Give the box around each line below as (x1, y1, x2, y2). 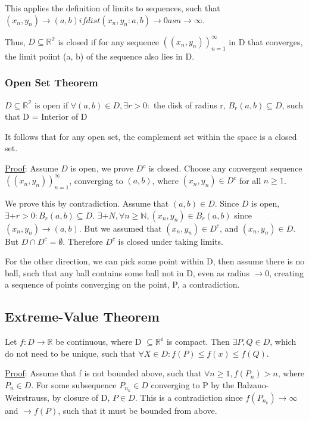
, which (270, 335, 296, 348)
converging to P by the (151, 378, 235, 391)
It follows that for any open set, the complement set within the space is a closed (5, 130, 297, 142)
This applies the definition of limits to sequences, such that (5, 2, 220, 14)
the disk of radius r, (153, 98, 226, 111)
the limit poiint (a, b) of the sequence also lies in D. (5, 49, 195, 62)
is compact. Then (166, 335, 230, 348)
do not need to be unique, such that (5, 347, 136, 359)
